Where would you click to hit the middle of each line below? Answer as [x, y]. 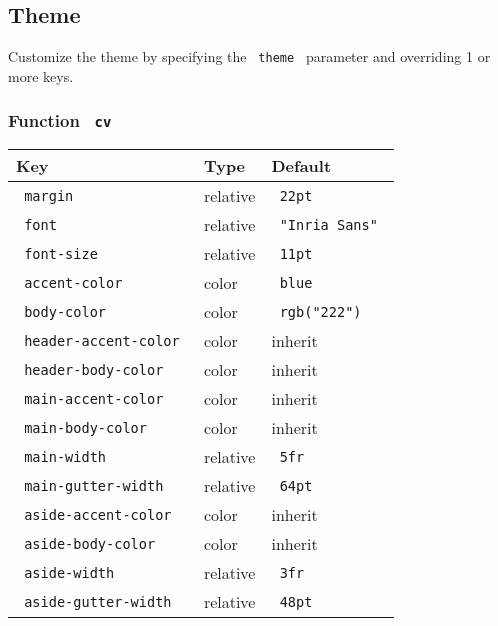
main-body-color [85, 427]
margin [49, 195]
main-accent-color [94, 398]
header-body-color [94, 369]
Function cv [60, 120]
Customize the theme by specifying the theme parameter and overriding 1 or [249, 56]
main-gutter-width [94, 485]
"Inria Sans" [328, 224]
